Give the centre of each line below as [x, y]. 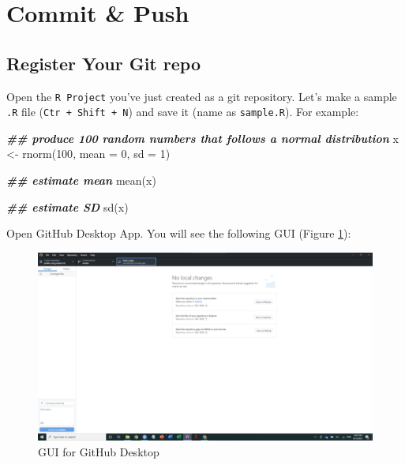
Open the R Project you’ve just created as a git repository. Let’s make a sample [202, 96]
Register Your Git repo [103, 63]
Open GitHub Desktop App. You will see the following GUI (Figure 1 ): [179, 233]
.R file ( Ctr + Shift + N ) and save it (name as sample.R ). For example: [183, 112]
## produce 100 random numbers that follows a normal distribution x [202, 138]
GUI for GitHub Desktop [99, 451]
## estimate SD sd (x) [67, 206]
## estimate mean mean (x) [81, 180]
